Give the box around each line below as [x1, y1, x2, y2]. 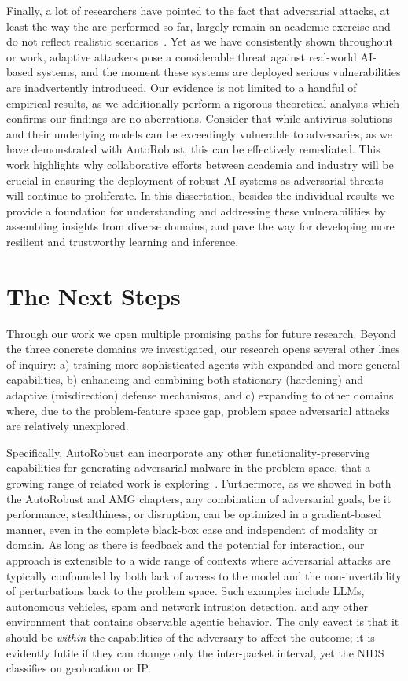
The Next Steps [6, 279, 181, 311]
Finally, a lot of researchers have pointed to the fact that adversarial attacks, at [6, 2, 390, 18]
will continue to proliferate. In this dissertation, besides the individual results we [6, 187, 395, 204]
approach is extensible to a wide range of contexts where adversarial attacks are [6, 551, 391, 568]
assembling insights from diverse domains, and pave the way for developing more [6, 218, 395, 234]
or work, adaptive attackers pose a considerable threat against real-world [6, 48, 357, 64]
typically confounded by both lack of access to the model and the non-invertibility [6, 567, 402, 583]
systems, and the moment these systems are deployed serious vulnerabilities [36, 64, 401, 80]
